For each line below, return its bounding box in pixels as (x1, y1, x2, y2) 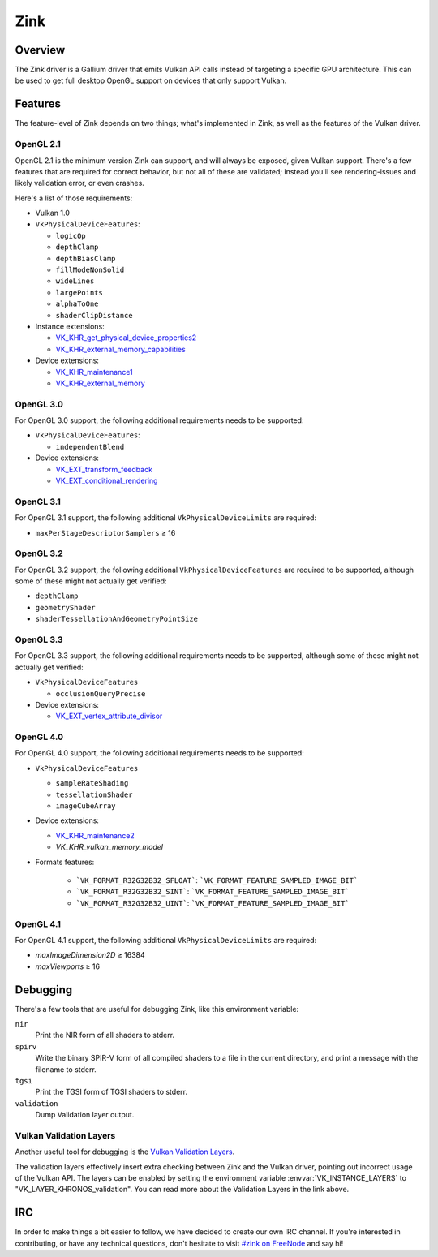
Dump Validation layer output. (35, 1110, 135, 1120)
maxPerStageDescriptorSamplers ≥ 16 (35, 527, 176, 537)
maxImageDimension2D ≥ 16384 (35, 950, 145, 960)
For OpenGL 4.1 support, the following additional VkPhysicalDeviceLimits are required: (15, 935, 317, 945)
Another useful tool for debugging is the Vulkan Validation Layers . (15, 1147, 235, 1156)
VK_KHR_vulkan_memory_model (55, 842, 164, 852)
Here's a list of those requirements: (15, 193, 133, 203)
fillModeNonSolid (55, 265, 125, 275)
